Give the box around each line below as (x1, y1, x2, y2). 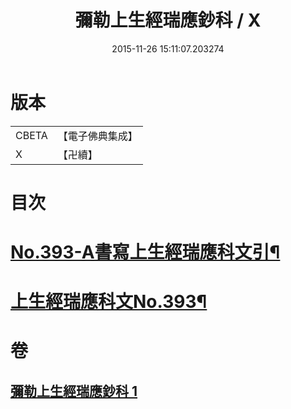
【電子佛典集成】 (57, 129, 138, 143)
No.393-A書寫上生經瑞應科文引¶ (10, 241, 281, 264)
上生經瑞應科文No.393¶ (10, 291, 208, 313)
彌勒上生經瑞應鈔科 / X (74, 9, 262, 32)
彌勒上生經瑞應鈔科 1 (10, 382, 138, 400)
